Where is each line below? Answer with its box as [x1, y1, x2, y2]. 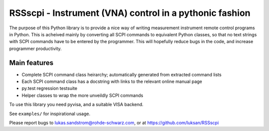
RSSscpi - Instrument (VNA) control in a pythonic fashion [9, 7, 251, 18]
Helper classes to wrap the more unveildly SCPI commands [21, 92, 143, 98]
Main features [9, 59, 54, 67]
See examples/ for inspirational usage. [9, 111, 91, 117]
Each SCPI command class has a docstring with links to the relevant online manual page [21, 78, 203, 84]
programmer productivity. [9, 45, 62, 52]
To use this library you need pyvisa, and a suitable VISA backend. [9, 102, 144, 108]
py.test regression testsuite [21, 85, 77, 91]
